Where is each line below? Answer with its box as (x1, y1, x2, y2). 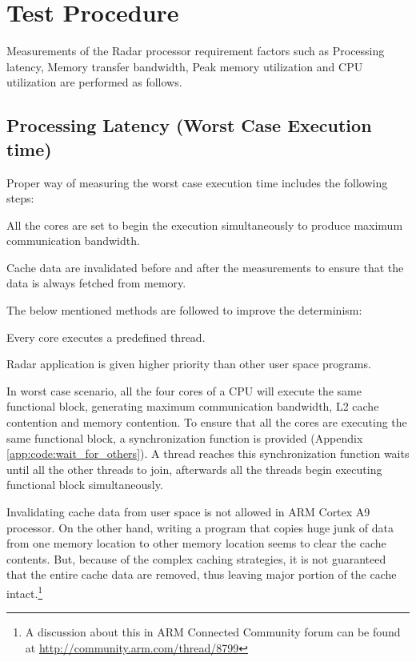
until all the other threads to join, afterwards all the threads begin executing (6, 460, 382, 477)
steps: (6, 190, 34, 207)
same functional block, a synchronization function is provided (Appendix (6, 429, 363, 446)
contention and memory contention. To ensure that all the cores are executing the (6, 414, 407, 431)
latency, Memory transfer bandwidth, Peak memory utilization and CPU (6, 58, 363, 74)
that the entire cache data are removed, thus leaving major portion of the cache (6, 566, 397, 583)
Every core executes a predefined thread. (6, 328, 206, 345)
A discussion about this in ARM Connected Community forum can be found (25, 624, 401, 640)
